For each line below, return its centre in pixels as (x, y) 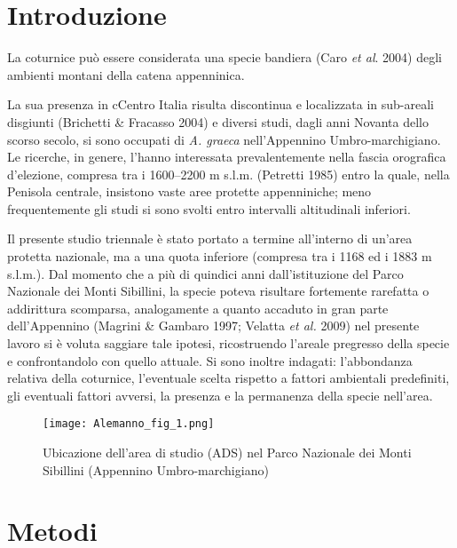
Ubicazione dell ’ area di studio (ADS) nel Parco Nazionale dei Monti (227, 453)
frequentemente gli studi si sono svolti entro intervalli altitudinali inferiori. (209, 208)
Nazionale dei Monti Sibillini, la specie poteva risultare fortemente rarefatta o (218, 291)
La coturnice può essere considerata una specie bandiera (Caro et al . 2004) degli (225, 57)
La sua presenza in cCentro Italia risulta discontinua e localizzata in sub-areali (221, 104)
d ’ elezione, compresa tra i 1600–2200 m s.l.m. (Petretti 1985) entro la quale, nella (228, 174)
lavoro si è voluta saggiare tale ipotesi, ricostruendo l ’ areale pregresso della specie (228, 343)
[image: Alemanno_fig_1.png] (129, 424)
